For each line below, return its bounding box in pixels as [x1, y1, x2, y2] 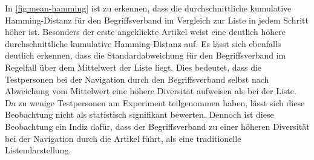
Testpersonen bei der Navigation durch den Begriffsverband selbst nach [5, 72, 269, 85]
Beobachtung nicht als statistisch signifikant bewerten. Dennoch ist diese [5, 108, 274, 121]
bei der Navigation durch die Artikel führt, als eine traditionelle [5, 132, 241, 144]
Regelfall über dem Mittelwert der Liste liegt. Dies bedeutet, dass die [5, 60, 262, 73]
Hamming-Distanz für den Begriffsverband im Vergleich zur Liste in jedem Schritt [5, 13, 309, 26]
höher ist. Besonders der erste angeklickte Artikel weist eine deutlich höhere [5, 25, 286, 38]
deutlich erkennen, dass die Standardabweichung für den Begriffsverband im [5, 49, 286, 62]
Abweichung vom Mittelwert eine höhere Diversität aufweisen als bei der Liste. [5, 85, 296, 97]
